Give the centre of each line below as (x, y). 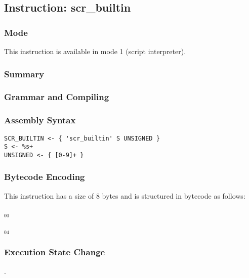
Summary (24, 74)
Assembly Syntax (40, 120)
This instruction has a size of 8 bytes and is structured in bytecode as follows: (125, 195)
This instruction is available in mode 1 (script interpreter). (95, 51)
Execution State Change (55, 252)
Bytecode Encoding (45, 177)
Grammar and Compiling (57, 97)
